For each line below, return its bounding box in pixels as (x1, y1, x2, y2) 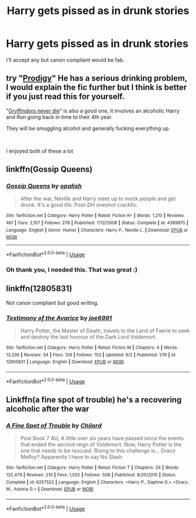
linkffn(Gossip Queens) (6, 164, 93, 174)
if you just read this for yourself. (6, 92, 125, 102)
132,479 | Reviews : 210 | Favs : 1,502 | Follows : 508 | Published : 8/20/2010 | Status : (6, 472, 177, 478)
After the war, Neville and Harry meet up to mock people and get (20, 195, 176, 203)
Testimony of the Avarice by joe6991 (6, 314, 112, 322)
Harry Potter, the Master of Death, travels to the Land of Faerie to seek (20, 327, 190, 334)
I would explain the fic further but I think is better (6, 83, 187, 92)
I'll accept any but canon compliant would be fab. (6, 56, 125, 63)
